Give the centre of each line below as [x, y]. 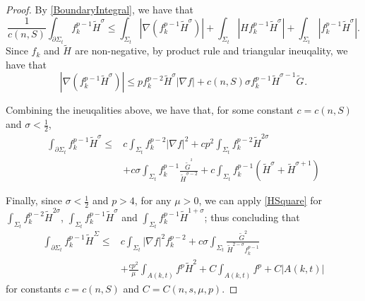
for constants [34, 289]
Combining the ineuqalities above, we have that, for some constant [150, 110]
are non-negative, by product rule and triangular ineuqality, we [211, 51]
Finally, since [34, 200]
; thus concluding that [252, 217]
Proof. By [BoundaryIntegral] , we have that [100, 9]
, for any [153, 200]
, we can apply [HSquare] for [261, 200]
